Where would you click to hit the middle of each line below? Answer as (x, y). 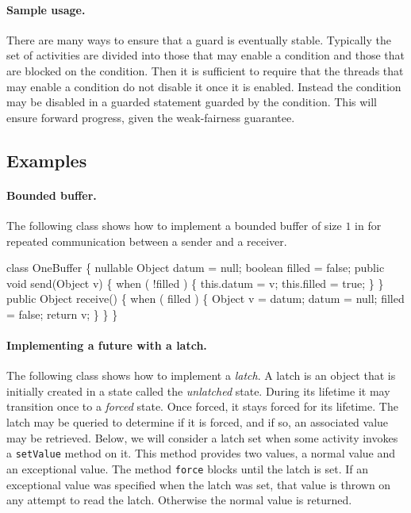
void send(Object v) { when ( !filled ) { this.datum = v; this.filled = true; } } (195, 283)
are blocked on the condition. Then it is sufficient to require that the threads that (205, 70)
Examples (47, 160)
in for (368, 225)
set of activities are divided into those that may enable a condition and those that (206, 55)
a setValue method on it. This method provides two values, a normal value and (201, 453)
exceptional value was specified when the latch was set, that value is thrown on (199, 484)
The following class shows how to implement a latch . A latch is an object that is (201, 375)
